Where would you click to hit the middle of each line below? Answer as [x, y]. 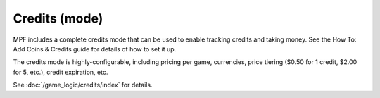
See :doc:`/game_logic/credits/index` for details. [83, 85]
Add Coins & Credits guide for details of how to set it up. [95, 49]
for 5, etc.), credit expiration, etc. [61, 72]
